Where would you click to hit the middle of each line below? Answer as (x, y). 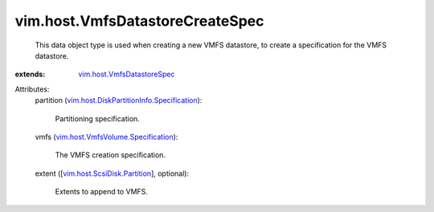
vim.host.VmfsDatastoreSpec (127, 74)
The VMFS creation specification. (111, 155)
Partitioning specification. (97, 118)
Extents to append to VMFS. (102, 192)
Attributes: (32, 89)
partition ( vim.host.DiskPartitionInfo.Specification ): (119, 100)
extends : (30, 74)
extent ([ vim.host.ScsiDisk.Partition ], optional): (112, 173)
